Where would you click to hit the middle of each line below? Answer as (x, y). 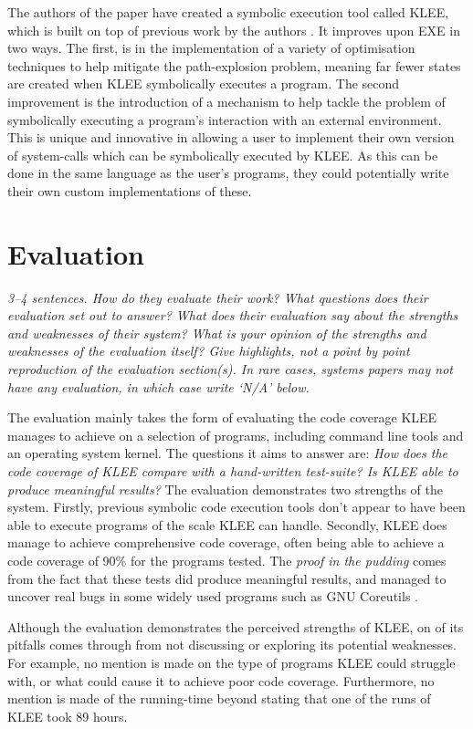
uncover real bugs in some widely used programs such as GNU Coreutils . (213, 596)
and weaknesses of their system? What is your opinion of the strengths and (217, 333)
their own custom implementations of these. (130, 190)
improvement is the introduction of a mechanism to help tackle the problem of (226, 101)
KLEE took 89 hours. (68, 716)
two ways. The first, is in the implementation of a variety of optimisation (211, 48)
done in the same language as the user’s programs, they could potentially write (228, 173)
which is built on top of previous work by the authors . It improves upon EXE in (234, 30)
